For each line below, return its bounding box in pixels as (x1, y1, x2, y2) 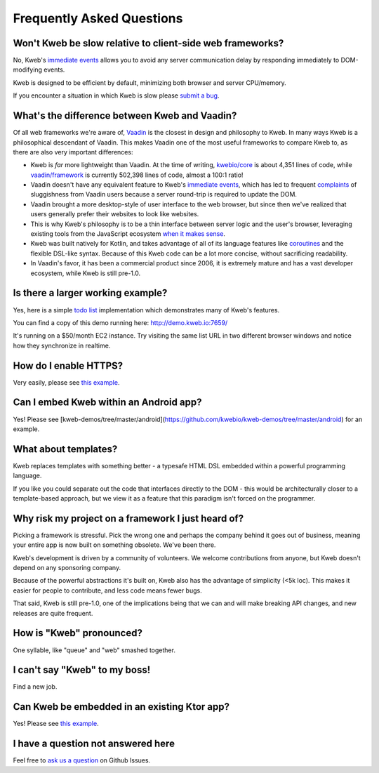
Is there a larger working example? (13, 287, 168, 299)
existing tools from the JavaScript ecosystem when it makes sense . (30, 230, 226, 238)
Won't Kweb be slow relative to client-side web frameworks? (13, 37, 284, 49)
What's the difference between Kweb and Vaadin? (13, 110, 237, 122)
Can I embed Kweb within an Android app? (13, 397, 202, 409)
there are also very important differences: (13, 147, 133, 156)
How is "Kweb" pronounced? (13, 627, 143, 639)
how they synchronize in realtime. (13, 341, 111, 350)
